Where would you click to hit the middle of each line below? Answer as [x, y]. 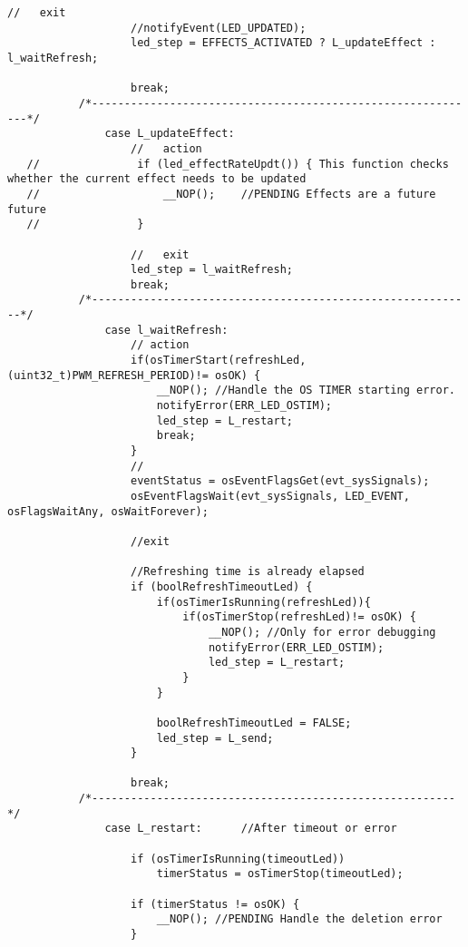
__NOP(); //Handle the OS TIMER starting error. [306, 391]
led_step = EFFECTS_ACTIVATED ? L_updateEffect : [283, 43]
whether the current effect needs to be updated [157, 179]
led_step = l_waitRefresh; [212, 270]
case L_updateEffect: [170, 134]
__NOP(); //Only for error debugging [322, 632]
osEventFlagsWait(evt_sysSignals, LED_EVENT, [270, 496]
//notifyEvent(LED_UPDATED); [219, 28]
